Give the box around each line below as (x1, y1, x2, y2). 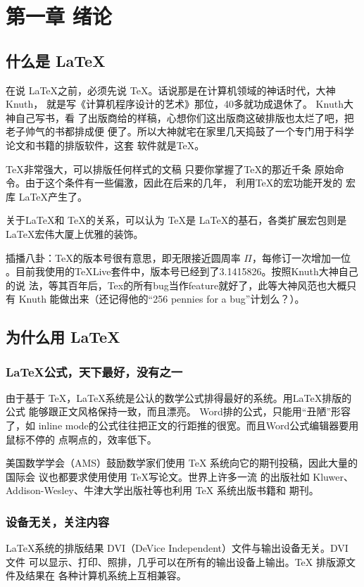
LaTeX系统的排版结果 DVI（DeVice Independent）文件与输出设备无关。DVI (6, 541, 349, 555)
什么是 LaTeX (6, 49, 106, 71)
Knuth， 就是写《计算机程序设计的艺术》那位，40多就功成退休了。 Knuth (6, 96, 344, 111)
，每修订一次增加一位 (251, 250, 351, 265)
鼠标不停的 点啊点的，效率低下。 (6, 431, 157, 446)
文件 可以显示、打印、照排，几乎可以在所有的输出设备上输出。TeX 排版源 (6, 554, 346, 569)
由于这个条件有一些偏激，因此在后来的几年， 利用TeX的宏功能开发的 (25, 175, 343, 190)
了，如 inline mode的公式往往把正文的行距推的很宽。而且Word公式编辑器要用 (6, 418, 359, 433)
